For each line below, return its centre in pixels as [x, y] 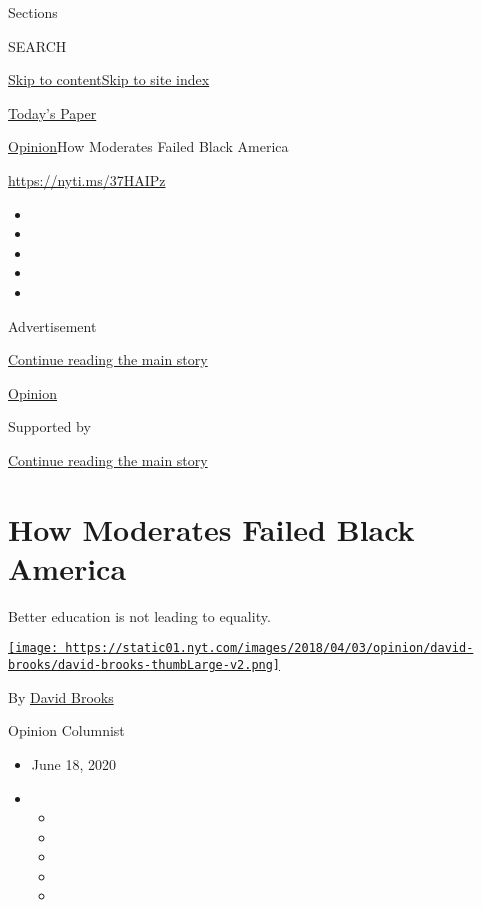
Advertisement [52, 325]
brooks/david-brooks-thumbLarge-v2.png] [144, 665]
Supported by [49, 426]
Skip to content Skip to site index [109, 79]
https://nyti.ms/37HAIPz [87, 179]
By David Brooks [61, 696]
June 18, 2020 [73, 763]
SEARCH [37, 45]
